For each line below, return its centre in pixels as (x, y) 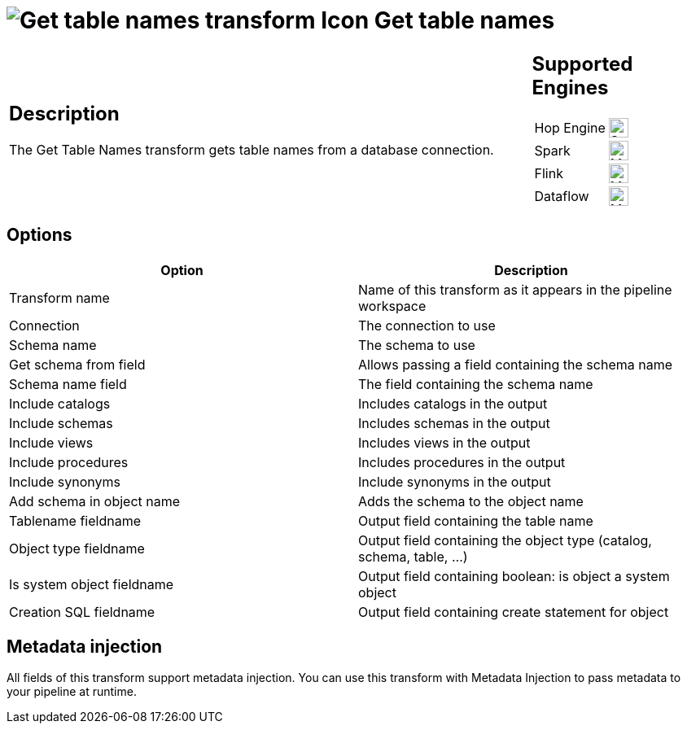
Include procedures (69, 462)
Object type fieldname (77, 548)
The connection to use (427, 325)
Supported (582, 63)
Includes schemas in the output (454, 423)
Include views (51, 442)
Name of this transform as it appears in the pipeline (515, 289)
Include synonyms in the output (455, 481)
